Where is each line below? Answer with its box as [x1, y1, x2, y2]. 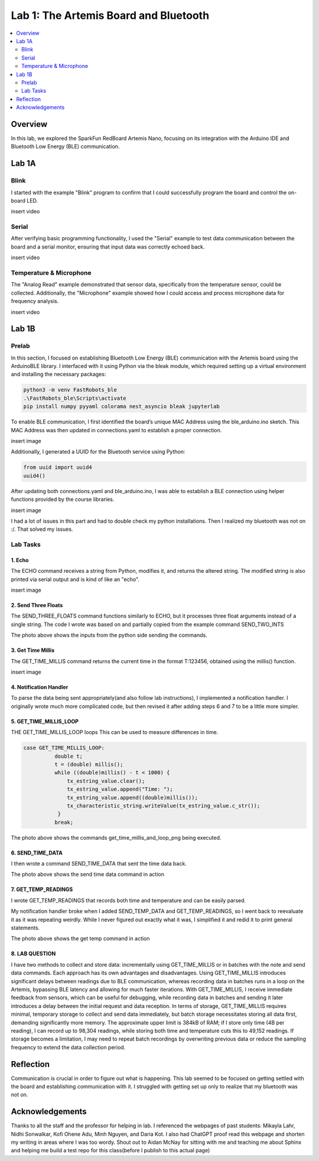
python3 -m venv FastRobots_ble [23, 387, 118, 393]
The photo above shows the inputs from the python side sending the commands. [11, 632, 208, 639]
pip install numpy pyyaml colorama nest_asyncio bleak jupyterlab [23, 403, 220, 410]
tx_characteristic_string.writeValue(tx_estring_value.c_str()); [67, 802, 261, 809]
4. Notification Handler [11, 684, 69, 690]
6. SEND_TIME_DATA [11, 849, 63, 856]
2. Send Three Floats [11, 602, 63, 609]
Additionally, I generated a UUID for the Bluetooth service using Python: [11, 448, 185, 455]
